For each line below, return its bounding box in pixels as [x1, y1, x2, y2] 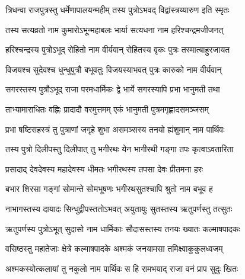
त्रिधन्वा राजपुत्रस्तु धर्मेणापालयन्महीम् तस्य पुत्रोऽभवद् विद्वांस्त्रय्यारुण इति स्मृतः [5, 4, 230, 15]
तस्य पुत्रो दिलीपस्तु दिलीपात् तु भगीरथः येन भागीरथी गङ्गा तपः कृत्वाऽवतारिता [5, 143, 234, 155]
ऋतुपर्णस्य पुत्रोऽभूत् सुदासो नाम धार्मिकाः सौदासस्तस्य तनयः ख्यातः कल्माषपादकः [5, 222, 240, 235]
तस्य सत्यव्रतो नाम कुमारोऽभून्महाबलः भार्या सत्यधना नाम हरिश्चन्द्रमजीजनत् [5, 23, 224, 36]
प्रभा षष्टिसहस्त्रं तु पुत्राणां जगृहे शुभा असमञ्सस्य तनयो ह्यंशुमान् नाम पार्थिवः [5, 123, 225, 135]
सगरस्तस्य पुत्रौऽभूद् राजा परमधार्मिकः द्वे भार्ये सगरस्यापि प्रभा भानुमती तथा [5, 83, 220, 95]
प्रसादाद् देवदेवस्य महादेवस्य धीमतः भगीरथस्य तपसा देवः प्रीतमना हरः [5, 162, 203, 175]
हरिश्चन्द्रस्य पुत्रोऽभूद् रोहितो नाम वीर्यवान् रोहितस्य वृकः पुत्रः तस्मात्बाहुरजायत [5, 43, 230, 56]
